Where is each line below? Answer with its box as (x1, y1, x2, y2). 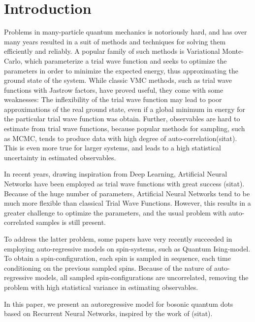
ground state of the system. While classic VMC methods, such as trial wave (4, 75, 232, 85)
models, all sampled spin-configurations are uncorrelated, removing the (35, 272, 249, 283)
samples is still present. (36, 217, 106, 227)
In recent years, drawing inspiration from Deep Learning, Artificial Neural (4, 169, 227, 179)
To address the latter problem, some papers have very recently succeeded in (4, 234, 232, 244)
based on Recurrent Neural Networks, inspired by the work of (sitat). (4, 308, 213, 319)
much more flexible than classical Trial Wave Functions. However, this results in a (4, 198, 251, 208)
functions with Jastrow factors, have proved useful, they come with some (4, 84, 223, 95)
